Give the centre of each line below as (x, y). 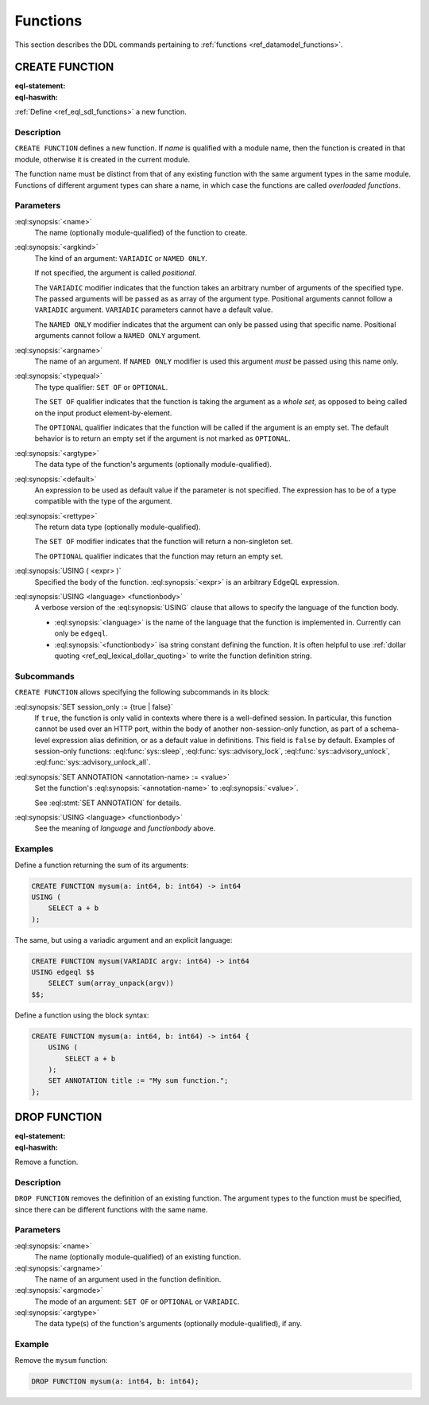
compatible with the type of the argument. (103, 501)
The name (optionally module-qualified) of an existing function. (138, 1257)
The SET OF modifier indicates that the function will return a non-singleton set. (164, 542)
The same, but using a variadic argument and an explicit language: (124, 940)
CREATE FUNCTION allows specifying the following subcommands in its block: (142, 692)
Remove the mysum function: (61, 1360)
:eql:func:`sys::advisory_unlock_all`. (93, 762)
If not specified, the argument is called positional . (116, 273)
